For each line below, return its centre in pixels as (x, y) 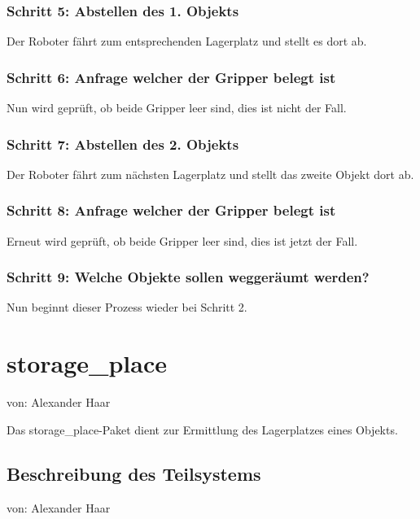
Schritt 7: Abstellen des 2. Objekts (123, 144)
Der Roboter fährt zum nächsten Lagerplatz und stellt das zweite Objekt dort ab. (210, 174)
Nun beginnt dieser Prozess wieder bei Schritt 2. (127, 307)
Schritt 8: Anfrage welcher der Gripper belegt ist (171, 210)
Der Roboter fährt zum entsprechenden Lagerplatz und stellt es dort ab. (187, 41)
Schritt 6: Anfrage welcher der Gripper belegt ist (171, 77)
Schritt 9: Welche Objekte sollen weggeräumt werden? (188, 277)
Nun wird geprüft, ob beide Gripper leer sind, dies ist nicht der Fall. (177, 108)
